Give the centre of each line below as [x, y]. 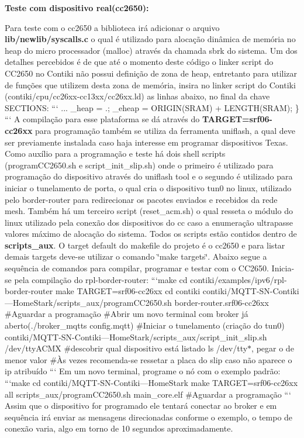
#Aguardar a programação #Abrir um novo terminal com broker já [127, 314]
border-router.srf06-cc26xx [222, 302]
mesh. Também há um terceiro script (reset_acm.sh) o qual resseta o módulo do [149, 211]
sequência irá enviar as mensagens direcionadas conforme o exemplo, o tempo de [149, 417]
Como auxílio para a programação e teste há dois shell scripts [115, 154]
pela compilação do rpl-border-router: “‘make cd [101, 279]
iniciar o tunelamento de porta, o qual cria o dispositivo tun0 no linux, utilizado [148, 187]
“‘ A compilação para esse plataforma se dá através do [102, 119]
